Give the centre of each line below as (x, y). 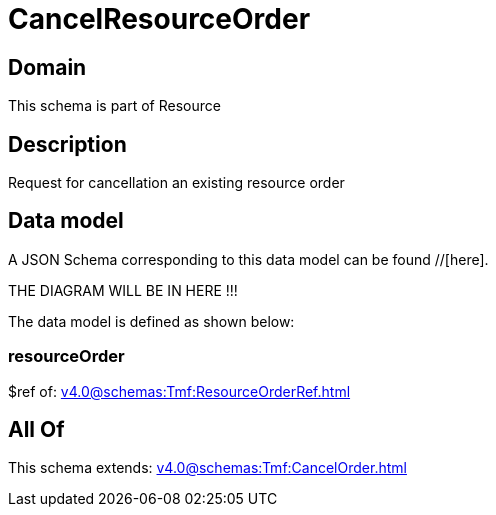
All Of (36, 430)
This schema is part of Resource (114, 106)
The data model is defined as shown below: (151, 321)
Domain (47, 67)
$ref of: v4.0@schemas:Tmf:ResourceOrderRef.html (179, 391)
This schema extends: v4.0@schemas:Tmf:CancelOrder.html (207, 468)
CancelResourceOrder (159, 19)
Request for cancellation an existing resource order (176, 183)
